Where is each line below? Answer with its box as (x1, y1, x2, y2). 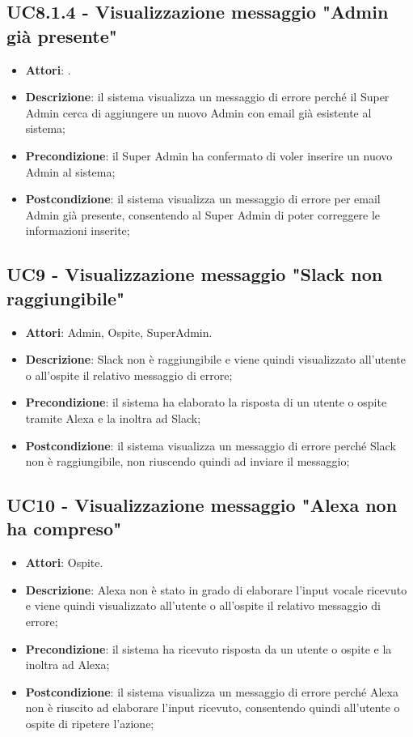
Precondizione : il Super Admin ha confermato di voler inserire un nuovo (25, 147, 393, 164)
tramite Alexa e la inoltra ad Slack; (25, 409, 201, 426)
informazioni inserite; (25, 222, 130, 239)
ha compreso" (6, 516, 122, 541)
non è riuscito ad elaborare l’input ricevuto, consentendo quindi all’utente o (25, 699, 400, 716)
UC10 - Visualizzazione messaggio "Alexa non (6, 492, 398, 518)
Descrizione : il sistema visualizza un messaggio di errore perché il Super (25, 88, 390, 105)
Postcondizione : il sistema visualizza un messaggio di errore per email (25, 190, 381, 207)
